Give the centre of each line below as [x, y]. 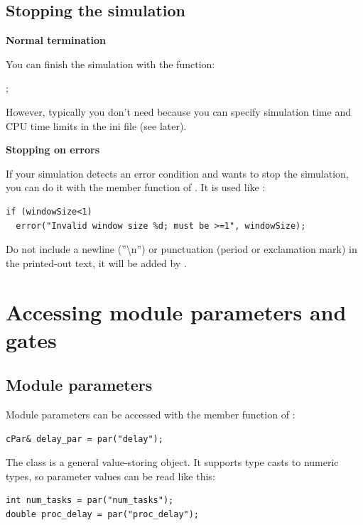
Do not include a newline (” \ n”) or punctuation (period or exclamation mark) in [181, 249]
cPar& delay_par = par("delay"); [85, 439]
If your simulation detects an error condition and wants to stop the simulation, [177, 173]
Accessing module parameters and [176, 312]
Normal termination [56, 40]
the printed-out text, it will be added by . [96, 262]
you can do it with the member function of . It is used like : [136, 187]
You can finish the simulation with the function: [110, 64]
